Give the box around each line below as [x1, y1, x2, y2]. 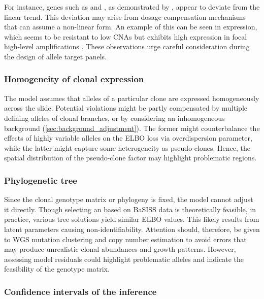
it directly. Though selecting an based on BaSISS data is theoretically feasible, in [4, 204, 256, 214]
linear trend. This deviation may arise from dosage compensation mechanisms [4, 11, 246, 22]
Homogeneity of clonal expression [4, 73, 144, 85]
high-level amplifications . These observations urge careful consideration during [4, 41, 250, 52]
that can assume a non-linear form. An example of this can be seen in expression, [4, 21, 257, 32]
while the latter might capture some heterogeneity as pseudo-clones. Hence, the [4, 142, 250, 153]
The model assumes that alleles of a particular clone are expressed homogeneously [4, 92, 259, 103]
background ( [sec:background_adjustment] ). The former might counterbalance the [4, 122, 260, 133]
